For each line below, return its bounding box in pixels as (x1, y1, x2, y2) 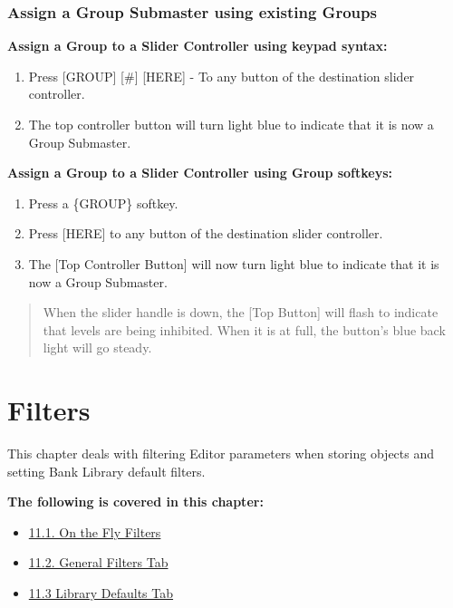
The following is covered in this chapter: (7, 492, 264, 511)
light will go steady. (43, 338, 152, 357)
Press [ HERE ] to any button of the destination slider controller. (28, 224, 383, 243)
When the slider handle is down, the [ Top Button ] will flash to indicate (43, 303, 439, 322)
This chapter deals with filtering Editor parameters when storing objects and (7, 444, 435, 463)
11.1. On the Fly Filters (28, 522, 161, 541)
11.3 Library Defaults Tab (28, 584, 174, 603)
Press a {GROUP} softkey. (28, 193, 178, 212)
